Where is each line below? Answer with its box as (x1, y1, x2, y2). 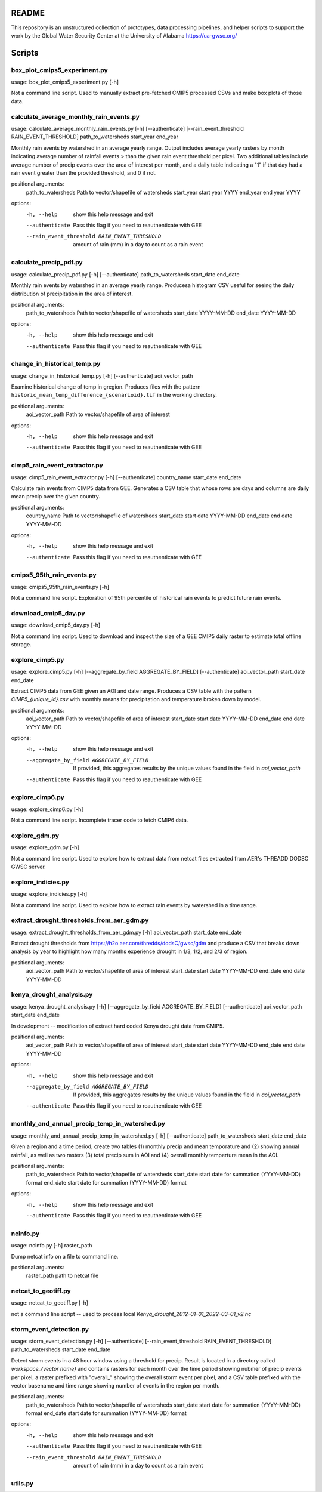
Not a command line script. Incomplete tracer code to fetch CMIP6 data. (11, 816, 188, 824)
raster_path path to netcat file (26, 1272, 99, 1280)
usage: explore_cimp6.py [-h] (11, 806, 83, 813)
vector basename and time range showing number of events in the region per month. (11, 1382, 220, 1389)
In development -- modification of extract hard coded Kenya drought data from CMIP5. (11, 1022, 224, 1029)
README (11, 8, 45, 18)
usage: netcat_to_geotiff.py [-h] (11, 1299, 89, 1306)
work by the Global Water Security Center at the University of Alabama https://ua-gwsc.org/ (11, 32, 237, 39)
